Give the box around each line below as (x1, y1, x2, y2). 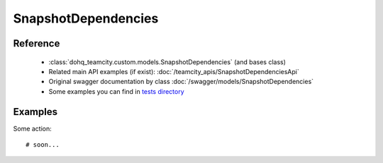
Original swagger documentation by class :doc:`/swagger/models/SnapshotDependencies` (48, 78, 314, 86)
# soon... (26, 141, 60, 149)
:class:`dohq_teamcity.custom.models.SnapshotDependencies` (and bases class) (48, 57, 287, 66)
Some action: (13, 124, 52, 133)
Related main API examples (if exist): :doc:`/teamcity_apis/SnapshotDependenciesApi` (48, 67, 299, 76)
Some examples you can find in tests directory (48, 87, 184, 95)
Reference (13, 37, 60, 49)
